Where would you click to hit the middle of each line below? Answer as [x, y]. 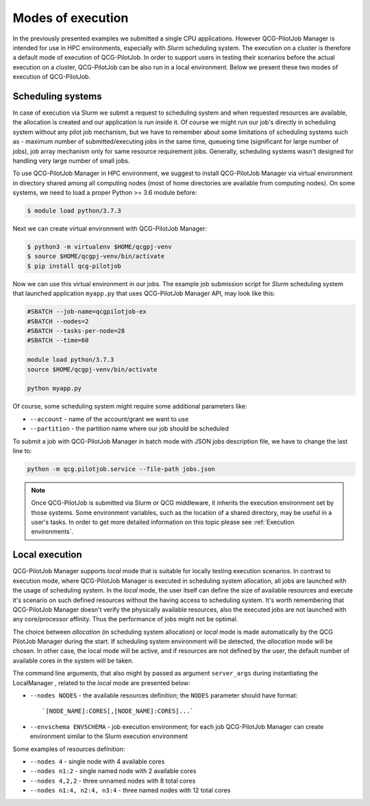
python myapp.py [54, 389]
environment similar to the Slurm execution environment [109, 736]
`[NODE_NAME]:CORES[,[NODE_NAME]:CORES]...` [118, 711]
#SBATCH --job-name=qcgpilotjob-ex [87, 312]
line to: [22, 450]
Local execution [47, 555]
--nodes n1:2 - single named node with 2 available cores [113, 771]
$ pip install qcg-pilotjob [74, 266]
